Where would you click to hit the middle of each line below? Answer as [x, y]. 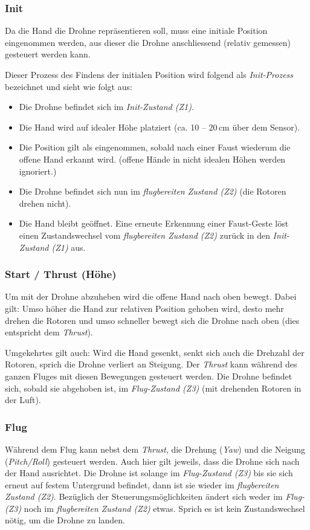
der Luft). [23, 400]
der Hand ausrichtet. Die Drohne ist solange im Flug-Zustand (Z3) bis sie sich [149, 473]
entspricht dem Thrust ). [49, 332]
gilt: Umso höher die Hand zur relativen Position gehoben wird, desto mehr [144, 308]
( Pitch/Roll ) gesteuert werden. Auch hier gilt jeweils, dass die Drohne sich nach [152, 461]
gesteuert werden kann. [48, 54]
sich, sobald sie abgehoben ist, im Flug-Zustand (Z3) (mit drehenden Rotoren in [153, 388]
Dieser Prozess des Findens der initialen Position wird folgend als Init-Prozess [149, 74]
